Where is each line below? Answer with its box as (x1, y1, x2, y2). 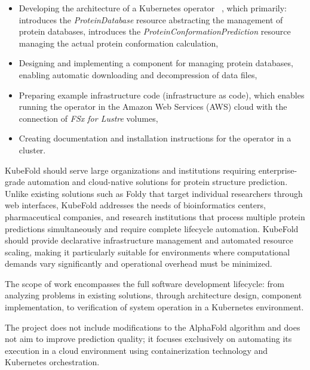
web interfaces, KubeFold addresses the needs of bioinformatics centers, (5, 199, 266, 211)
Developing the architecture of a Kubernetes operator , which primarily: (19, 2, 287, 14)
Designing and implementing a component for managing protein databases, (19, 57, 293, 69)
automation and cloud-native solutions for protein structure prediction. (27, 175, 288, 188)
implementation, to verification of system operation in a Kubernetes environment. (5, 301, 304, 313)
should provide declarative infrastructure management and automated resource (5, 234, 293, 246)
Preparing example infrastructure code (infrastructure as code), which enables (19, 88, 305, 101)
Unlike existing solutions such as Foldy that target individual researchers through (5, 187, 303, 199)
